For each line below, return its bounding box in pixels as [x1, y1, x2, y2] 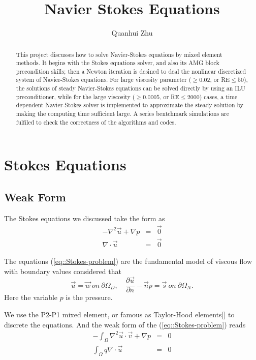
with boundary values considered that [4, 265, 121, 276]
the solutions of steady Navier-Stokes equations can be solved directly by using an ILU [16, 84, 245, 93]
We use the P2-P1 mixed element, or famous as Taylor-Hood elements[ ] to [4, 309, 235, 319]
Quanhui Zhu [111, 27, 153, 38]
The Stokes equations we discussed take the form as [4, 213, 165, 223]
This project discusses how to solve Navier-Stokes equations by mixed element [16, 50, 222, 58]
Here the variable [4, 292, 58, 303]
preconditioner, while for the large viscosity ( [16, 92, 135, 101]
